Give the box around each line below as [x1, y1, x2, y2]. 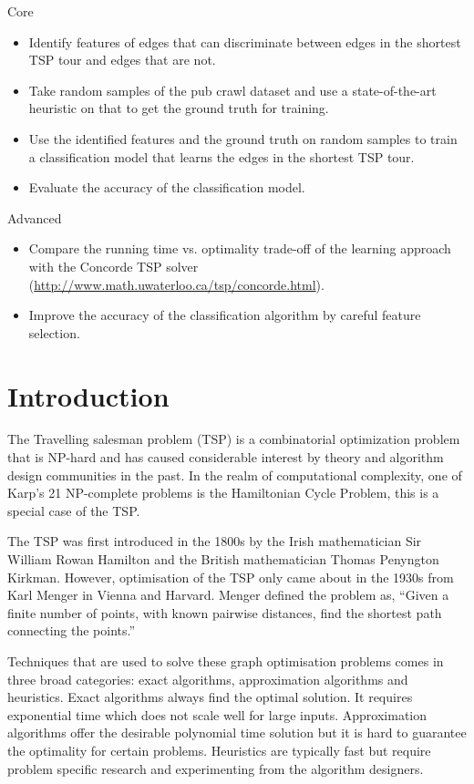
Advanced [7, 208, 62, 227]
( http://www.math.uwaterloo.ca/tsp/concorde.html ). [28, 274, 325, 294]
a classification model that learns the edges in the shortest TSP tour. [28, 147, 415, 166]
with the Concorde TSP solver [28, 256, 199, 275]
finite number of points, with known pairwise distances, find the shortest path [7, 603, 442, 622]
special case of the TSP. [7, 500, 140, 520]
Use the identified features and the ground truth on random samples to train [28, 129, 458, 148]
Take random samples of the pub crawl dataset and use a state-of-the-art [28, 80, 437, 99]
